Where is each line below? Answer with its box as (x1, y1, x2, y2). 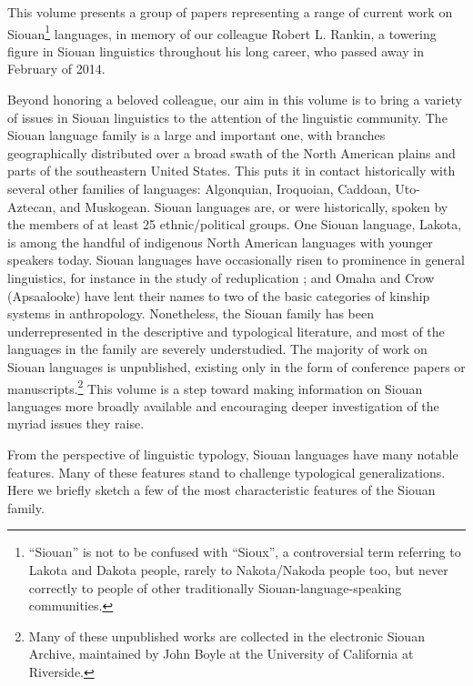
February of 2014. (7, 59, 106, 78)
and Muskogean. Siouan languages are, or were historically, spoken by (59, 197, 448, 216)
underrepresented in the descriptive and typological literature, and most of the (7, 321, 445, 340)
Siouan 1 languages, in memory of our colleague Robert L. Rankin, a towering (7, 21, 437, 43)
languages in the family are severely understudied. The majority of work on (7, 339, 428, 358)
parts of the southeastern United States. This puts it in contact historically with (7, 161, 456, 180)
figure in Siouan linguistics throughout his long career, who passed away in (7, 41, 424, 60)
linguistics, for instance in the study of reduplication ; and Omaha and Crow (7, 267, 435, 287)
